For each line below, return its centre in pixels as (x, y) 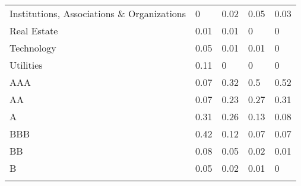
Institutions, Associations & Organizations (98, 13)
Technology (33, 48)
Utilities (26, 65)
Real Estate (34, 31)
